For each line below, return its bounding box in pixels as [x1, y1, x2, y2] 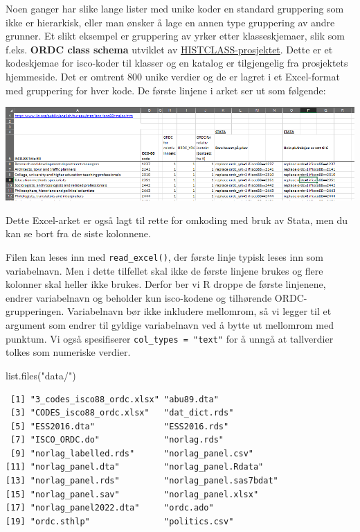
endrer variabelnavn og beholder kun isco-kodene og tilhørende [6, 290, 272, 304]
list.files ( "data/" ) [6, 368, 76, 382]
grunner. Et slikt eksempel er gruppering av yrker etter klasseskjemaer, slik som [6, 28, 345, 43]
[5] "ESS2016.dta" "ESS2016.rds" [10, 421, 229, 431]
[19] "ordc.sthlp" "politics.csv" [6, 516, 234, 526]
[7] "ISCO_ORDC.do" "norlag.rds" [10, 435, 224, 445]
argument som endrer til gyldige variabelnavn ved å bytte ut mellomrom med [6, 318, 334, 332]
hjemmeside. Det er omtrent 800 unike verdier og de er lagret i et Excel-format [6, 69, 340, 83]
